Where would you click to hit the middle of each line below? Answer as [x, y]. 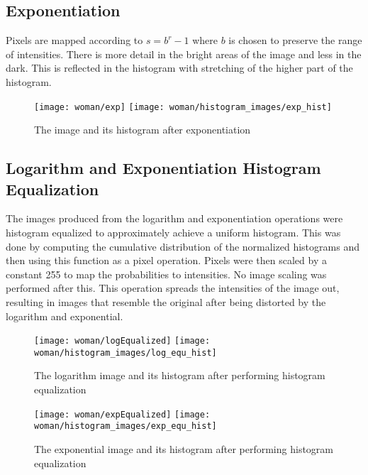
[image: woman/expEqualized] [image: [122, 414]
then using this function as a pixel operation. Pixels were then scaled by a [166, 260]
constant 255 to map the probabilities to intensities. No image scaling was [166, 274]
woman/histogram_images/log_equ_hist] [126, 353]
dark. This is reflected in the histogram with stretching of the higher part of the [179, 68]
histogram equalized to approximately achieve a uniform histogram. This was [173, 233]
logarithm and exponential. [65, 316]
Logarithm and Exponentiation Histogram [163, 168]
